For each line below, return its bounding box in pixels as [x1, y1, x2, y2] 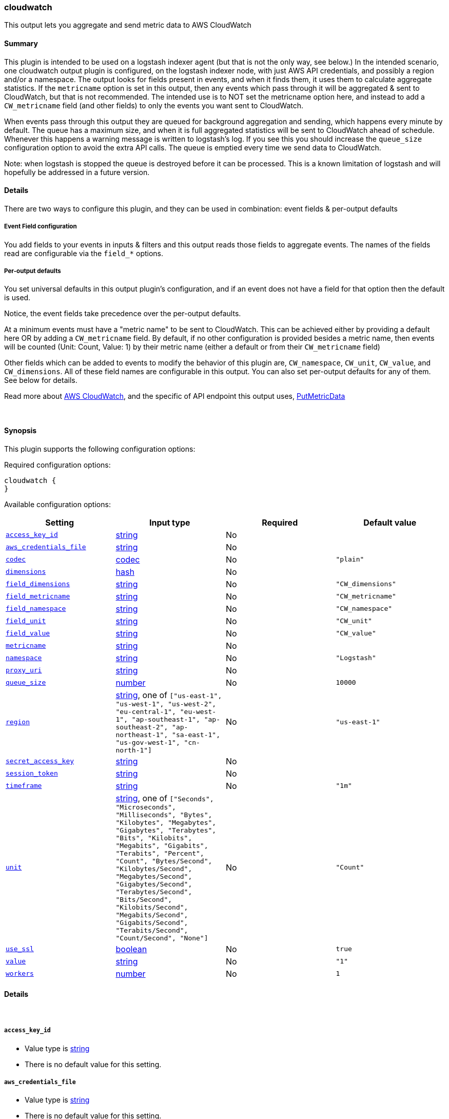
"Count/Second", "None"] [115, 934, 208, 942]
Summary [4, 38, 38, 48]
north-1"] [115, 746, 152, 754]
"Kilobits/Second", [115, 903, 188, 911]
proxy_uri [6, 666, 42, 674]
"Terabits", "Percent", [115, 849, 204, 857]
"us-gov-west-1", [115, 738, 180, 746]
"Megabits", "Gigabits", [115, 841, 208, 850]
